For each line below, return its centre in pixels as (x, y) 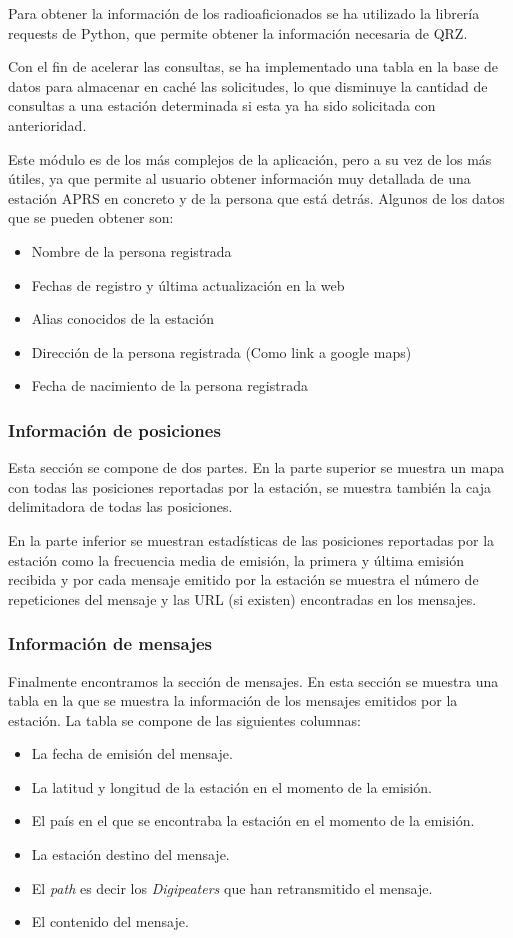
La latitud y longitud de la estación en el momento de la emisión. (231, 786)
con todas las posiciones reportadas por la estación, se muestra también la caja (249, 486)
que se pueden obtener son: (91, 217)
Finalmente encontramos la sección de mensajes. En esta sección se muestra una (253, 680)
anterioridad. (47, 124)
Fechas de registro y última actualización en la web (188, 284)
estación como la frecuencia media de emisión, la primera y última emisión (236, 559)
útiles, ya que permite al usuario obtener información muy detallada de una (239, 178)
